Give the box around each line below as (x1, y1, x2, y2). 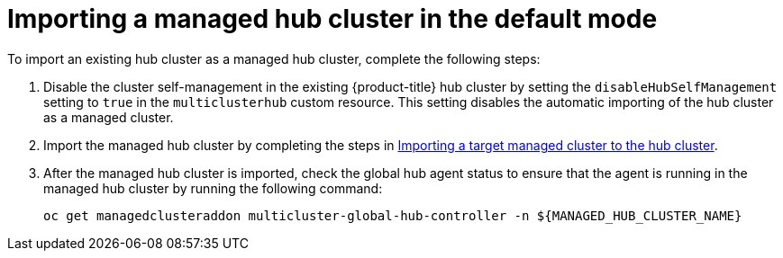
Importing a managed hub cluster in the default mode (7, 4, 658, 34)
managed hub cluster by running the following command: (43, 180, 383, 196)
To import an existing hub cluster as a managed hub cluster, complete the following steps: (7, 50, 541, 67)
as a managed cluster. (43, 109, 174, 125)
